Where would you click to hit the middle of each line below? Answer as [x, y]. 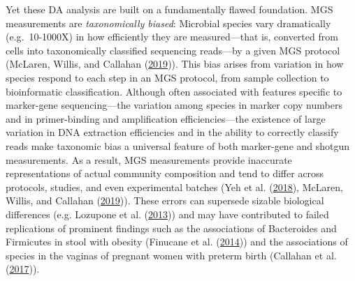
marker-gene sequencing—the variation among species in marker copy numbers [174, 105]
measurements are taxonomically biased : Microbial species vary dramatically [168, 23]
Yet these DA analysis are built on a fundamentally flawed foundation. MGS [169, 9]
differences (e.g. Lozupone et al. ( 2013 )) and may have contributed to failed [167, 214]
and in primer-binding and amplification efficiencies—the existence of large [166, 118]
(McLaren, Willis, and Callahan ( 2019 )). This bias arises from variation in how [175, 64]
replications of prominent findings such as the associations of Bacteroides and [171, 228]
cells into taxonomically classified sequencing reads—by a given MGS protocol [173, 50]
